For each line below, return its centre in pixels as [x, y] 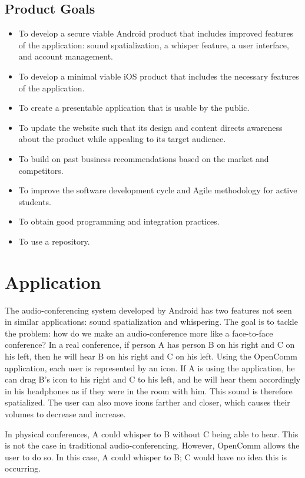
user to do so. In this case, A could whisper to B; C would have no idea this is [146, 456]
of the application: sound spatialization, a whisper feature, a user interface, [154, 44]
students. [35, 201]
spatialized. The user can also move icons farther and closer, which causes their [147, 402]
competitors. [41, 170]
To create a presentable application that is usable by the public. [134, 108]
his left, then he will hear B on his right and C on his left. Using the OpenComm [151, 356]
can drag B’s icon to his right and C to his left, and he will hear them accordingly [153, 379]
